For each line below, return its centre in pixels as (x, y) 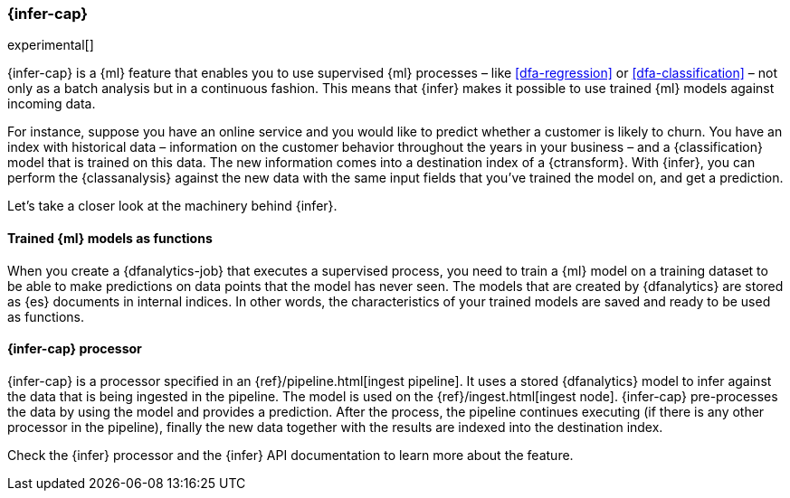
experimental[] (51, 45)
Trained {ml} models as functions (110, 238)
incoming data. (52, 104)
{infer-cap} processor (75, 349)
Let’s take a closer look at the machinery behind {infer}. (172, 206)
